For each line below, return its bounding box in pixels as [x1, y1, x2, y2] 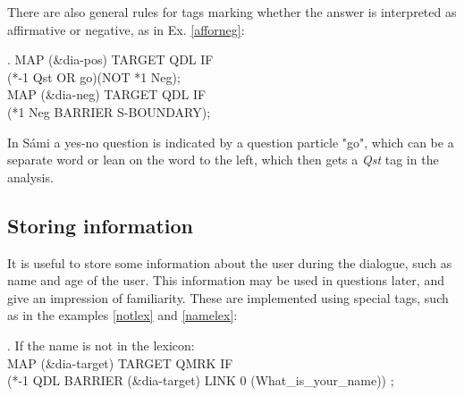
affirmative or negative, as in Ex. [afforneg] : [7, 20, 245, 38]
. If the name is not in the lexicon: [7, 335, 195, 354]
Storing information [7, 211, 194, 239]
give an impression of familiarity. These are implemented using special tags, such [7, 288, 449, 307]
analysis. [7, 167, 54, 186]
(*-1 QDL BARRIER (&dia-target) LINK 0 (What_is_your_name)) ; [7, 371, 394, 390]
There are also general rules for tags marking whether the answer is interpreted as [7, 3, 457, 21]
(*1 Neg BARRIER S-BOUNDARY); [7, 102, 211, 121]
